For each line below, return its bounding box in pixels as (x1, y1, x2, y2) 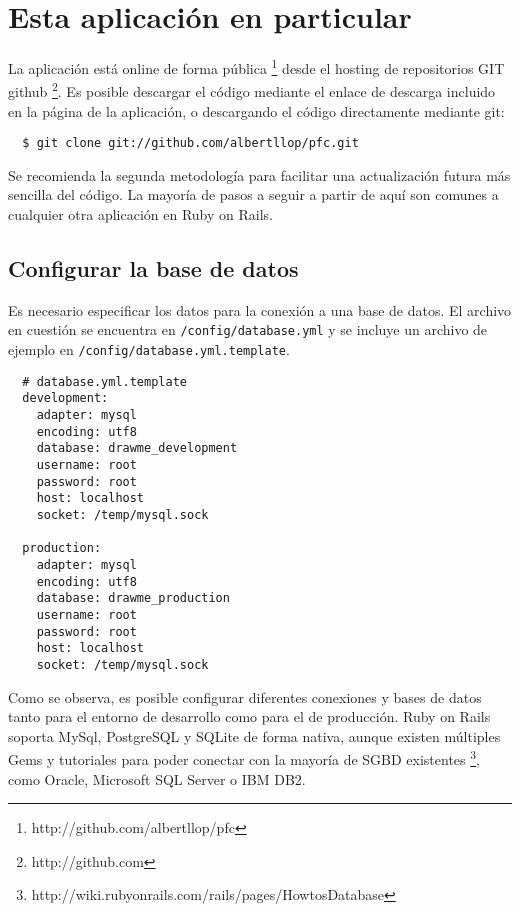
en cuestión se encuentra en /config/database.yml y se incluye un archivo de (8, 319, 488, 340)
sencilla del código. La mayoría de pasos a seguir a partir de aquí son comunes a (8, 184, 499, 205)
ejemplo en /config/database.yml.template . (8, 339, 290, 360)
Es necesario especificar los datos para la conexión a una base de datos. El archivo (8, 299, 512, 320)
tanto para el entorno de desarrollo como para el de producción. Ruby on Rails (8, 706, 491, 727)
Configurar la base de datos (8, 253, 299, 284)
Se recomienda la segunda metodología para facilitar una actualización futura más (8, 164, 511, 185)
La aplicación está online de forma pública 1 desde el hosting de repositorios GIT (8, 55, 505, 78)
